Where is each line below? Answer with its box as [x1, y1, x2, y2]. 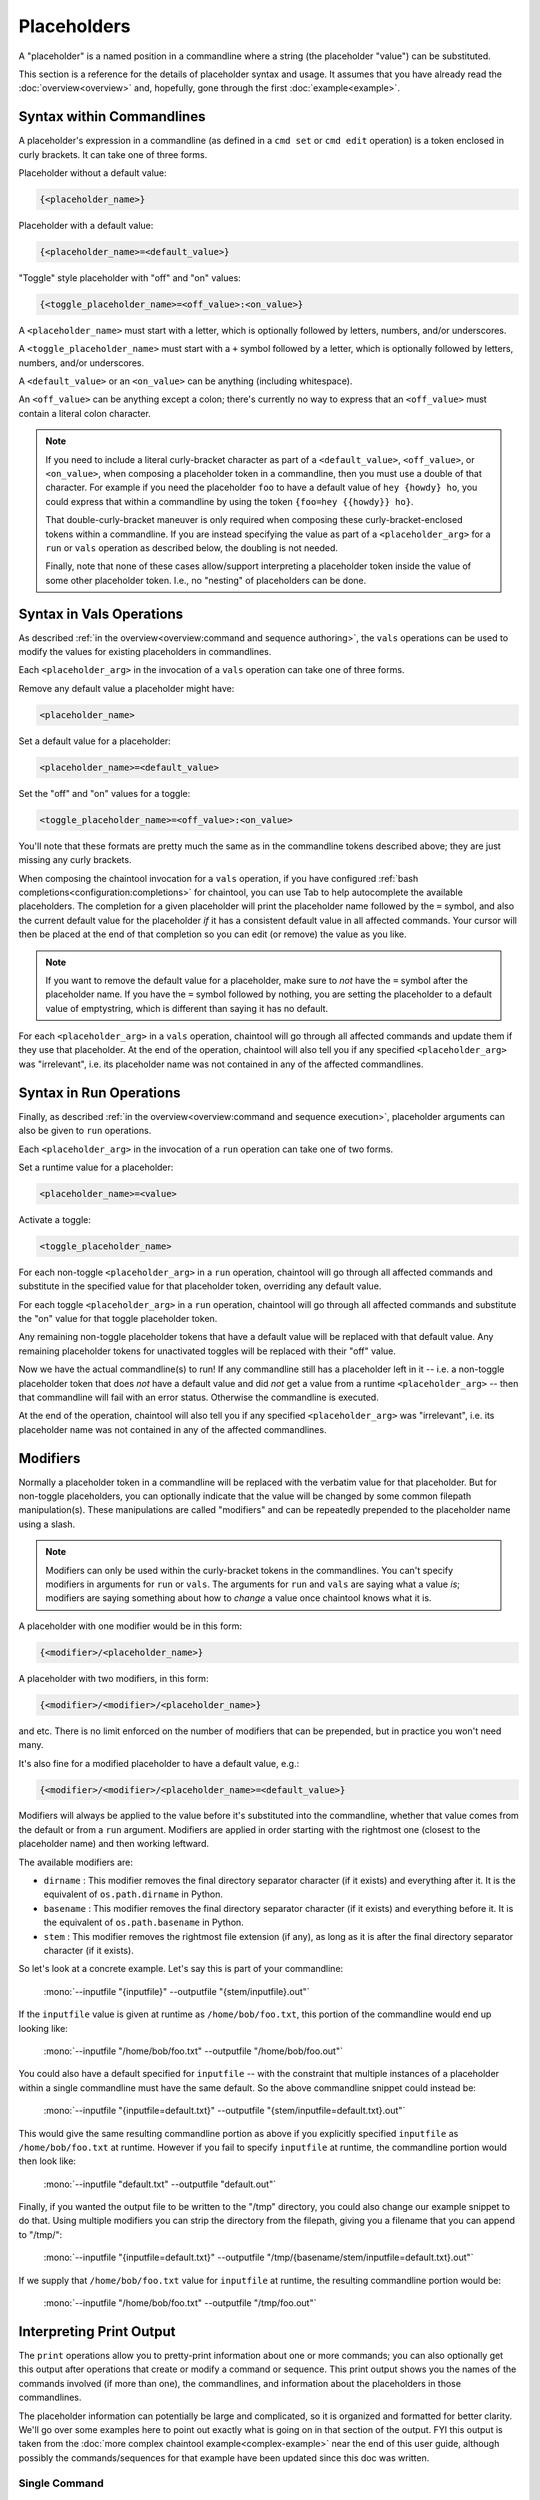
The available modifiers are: [18, 1856, 134, 1868]
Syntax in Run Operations [18, 1084, 181, 1101]
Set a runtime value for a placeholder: [18, 1161, 174, 1173]
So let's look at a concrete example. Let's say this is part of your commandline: [18, 1963, 344, 1975]
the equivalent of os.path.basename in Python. [43, 1916, 244, 1929]
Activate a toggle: [18, 1213, 92, 1225]
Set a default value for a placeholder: [18, 735, 172, 747]
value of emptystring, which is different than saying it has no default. [45, 1002, 329, 1014]
